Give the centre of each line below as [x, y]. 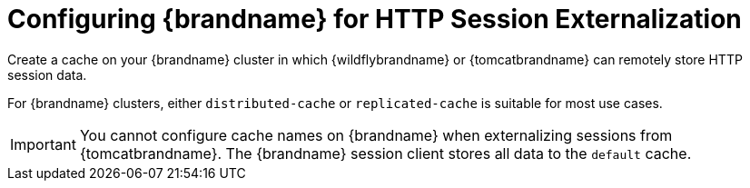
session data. [47, 74]
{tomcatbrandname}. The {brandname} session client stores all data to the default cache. [385, 153]
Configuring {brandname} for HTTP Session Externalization [375, 19]
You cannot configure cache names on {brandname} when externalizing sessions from [376, 135]
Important [43, 144]
